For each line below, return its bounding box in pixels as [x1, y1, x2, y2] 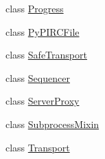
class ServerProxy [5, 94, 80, 108]
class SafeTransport [5, 47, 87, 62]
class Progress [5, 1, 64, 15]
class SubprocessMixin [5, 116, 100, 131]
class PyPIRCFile [5, 24, 80, 39]
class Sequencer [5, 70, 70, 85]
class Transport [5, 140, 70, 154]
